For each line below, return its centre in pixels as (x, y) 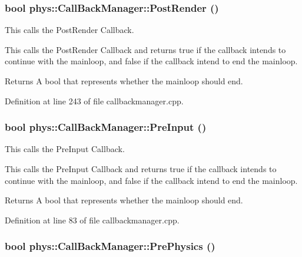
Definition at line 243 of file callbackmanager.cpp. (94, 101)
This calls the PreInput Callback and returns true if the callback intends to (141, 169)
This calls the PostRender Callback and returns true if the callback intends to (145, 49)
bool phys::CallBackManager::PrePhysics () (110, 246)
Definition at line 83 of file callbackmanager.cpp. (92, 220)
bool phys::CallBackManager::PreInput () (106, 127)
